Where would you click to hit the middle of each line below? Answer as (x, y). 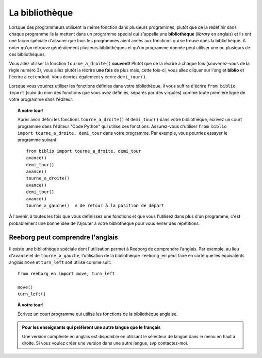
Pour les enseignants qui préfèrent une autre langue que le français (91, 327)
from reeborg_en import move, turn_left (66, 273)
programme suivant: (38, 140)
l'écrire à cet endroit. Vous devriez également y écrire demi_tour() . (78, 77)
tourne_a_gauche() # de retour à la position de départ (95, 205)
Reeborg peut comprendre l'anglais (64, 237)
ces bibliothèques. (27, 54)
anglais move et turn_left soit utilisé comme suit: (60, 262)
